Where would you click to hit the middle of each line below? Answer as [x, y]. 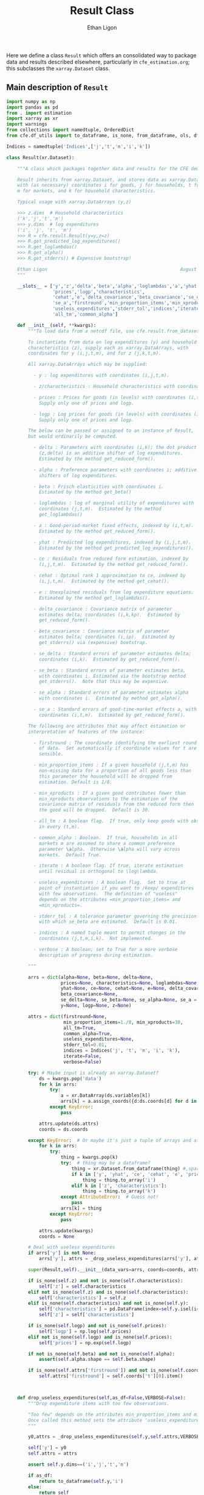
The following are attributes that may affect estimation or [107, 726]
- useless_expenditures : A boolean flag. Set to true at [110, 883]
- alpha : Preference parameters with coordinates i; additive [115, 470]
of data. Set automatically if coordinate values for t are [118, 748]
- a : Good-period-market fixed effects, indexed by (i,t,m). [114, 525]
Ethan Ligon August [107, 269]
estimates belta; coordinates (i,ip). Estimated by [107, 637]
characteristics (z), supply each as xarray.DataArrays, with [108, 348]
